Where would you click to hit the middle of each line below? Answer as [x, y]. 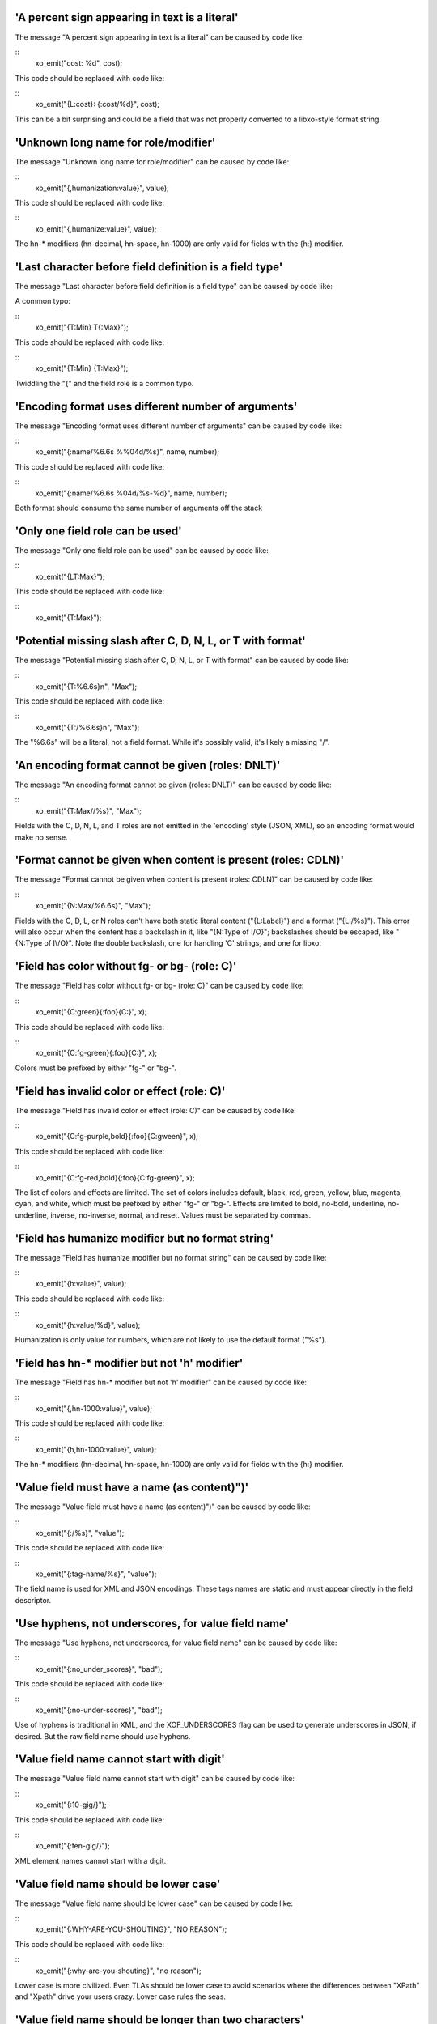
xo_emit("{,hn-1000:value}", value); [94, 1408]
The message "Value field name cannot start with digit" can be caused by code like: [155, 1779]
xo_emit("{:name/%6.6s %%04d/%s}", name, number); [127, 452]
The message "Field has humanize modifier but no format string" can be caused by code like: [171, 1257]
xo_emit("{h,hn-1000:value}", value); [96, 1449]
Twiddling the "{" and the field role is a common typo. [104, 383]
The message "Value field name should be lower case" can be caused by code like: [154, 1903]
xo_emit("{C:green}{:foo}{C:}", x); [91, 1012]
